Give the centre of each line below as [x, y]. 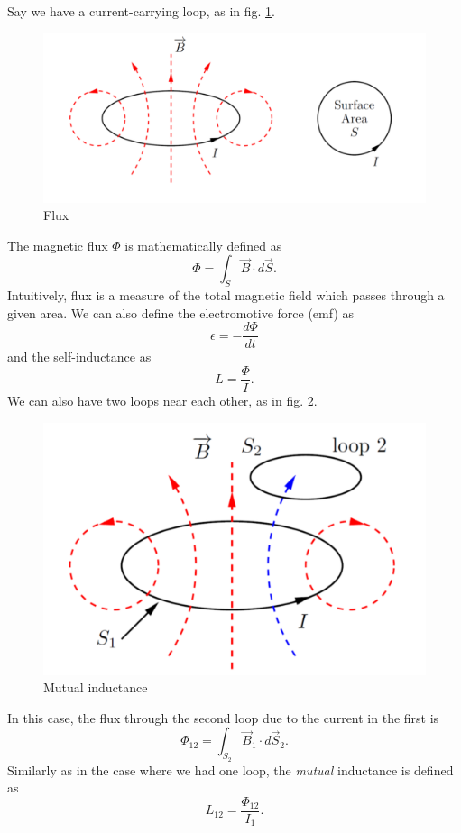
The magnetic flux [58, 245]
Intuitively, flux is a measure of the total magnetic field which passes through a [226, 295]
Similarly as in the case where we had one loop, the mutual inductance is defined [230, 769]
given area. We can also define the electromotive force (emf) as [181, 312]
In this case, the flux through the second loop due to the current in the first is [223, 717]
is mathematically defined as [203, 245]
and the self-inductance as [79, 357]
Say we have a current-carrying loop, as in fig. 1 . [141, 11]
